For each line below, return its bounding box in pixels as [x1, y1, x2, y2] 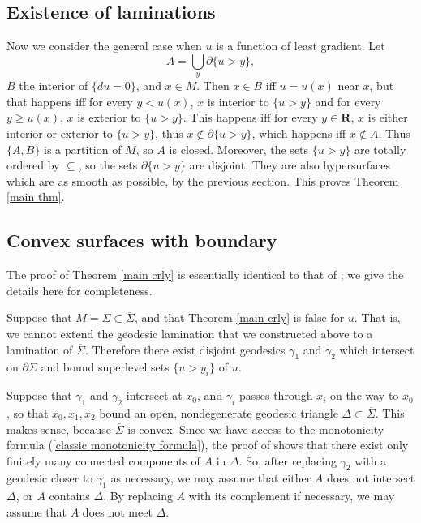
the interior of [19, 77, 88, 94]
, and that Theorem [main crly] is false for [135, 309, 345, 326]
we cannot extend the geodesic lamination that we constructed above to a [6, 324, 373, 341]
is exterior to [77, 109, 141, 126]
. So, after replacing [238, 452, 337, 469]
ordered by [6, 156, 60, 174]
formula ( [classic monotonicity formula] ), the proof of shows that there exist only [6, 436, 409, 453]
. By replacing [103, 487, 173, 504]
